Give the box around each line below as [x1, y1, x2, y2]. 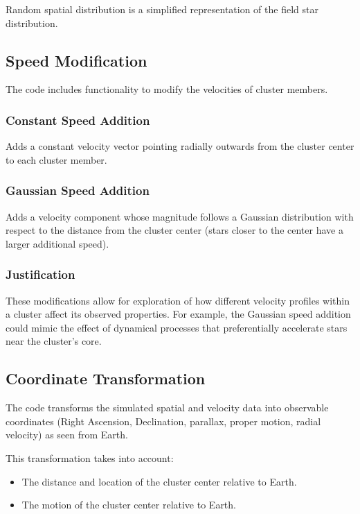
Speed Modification [6, 49, 147, 71]
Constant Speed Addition [6, 111, 150, 128]
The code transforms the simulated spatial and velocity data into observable [6, 400, 329, 415]
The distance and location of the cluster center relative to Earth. [21, 474, 297, 488]
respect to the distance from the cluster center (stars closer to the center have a [6, 223, 343, 237]
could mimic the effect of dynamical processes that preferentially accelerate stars [6, 320, 348, 334]
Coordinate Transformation [6, 368, 206, 389]
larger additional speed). [6, 236, 109, 250]
